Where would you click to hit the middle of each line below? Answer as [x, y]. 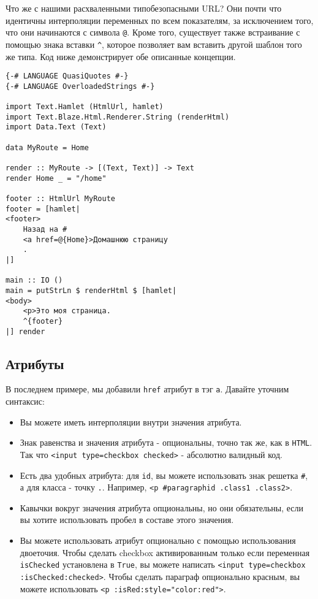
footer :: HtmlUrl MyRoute [60, 198]
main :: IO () [34, 280]
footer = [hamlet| [43, 209]
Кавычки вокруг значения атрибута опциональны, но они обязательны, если [162, 507]
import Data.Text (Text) [56, 127]
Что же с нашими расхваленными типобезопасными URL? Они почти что [144, 8]
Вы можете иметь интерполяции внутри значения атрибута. [131, 422]
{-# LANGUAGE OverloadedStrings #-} [80, 86]
